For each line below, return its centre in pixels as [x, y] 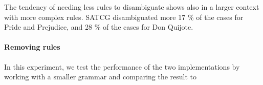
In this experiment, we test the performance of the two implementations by [122, 66]
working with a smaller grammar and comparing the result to [101, 77]
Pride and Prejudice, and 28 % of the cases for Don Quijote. [99, 27]
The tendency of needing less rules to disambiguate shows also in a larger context [132, 7]
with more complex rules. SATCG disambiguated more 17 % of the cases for [124, 17]
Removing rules [32, 47]
